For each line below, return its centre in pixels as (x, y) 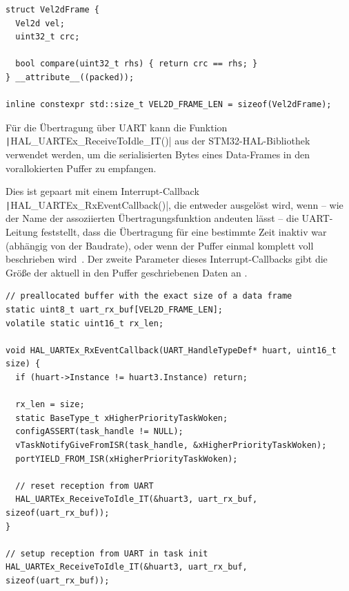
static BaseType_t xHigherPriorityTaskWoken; (122, 418)
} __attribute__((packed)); (70, 77)
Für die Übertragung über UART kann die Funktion (117, 127)
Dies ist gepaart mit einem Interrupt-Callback (102, 191)
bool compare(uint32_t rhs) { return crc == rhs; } (137, 64)
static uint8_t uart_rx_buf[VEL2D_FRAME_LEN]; (114, 310)
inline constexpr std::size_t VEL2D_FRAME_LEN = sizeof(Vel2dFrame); (169, 105)
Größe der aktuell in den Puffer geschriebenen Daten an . (127, 272)
